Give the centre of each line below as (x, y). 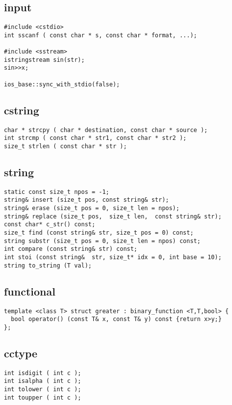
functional (30, 291)
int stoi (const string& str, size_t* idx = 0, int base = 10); (113, 257)
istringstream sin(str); (44, 60)
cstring (22, 110)
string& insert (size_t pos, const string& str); (87, 200)
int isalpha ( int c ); (43, 381)
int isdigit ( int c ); (43, 373)
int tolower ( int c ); (43, 390)
